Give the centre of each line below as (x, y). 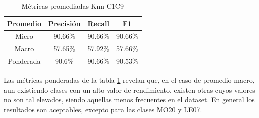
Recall (98, 23)
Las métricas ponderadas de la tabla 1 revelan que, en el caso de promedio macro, (129, 80)
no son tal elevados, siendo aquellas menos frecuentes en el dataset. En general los (129, 100)
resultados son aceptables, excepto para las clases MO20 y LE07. (103, 109)
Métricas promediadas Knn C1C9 (73, 6)
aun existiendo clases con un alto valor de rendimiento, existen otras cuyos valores (129, 90)
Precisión (64, 23)
